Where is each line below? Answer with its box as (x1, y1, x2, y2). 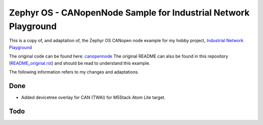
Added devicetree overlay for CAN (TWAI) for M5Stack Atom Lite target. (21, 94, 166, 100)
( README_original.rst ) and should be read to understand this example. (9, 60, 150, 66)
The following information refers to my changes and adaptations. (9, 69, 139, 75)
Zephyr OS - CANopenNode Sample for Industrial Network (9, 7, 250, 18)
